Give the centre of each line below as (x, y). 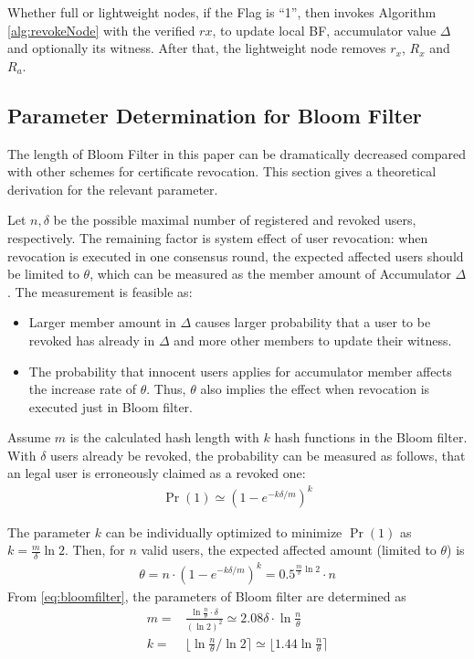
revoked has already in (92, 340)
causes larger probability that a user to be (313, 322)
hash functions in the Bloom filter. (371, 437)
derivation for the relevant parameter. (113, 189)
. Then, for (95, 550)
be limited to (43, 274)
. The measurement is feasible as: (100, 291)
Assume (29, 437)
